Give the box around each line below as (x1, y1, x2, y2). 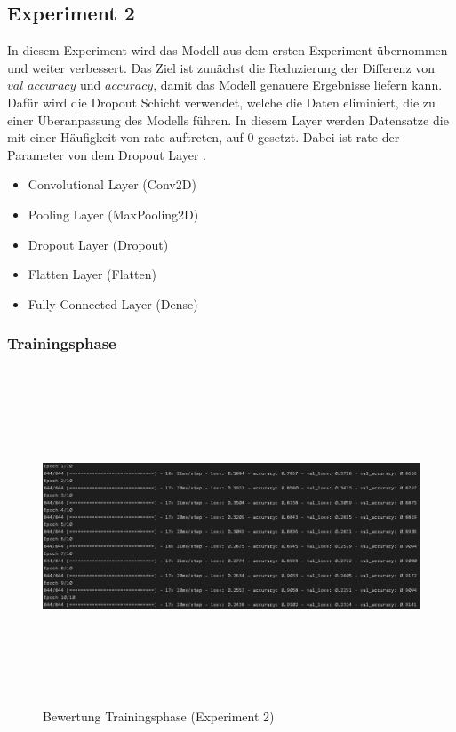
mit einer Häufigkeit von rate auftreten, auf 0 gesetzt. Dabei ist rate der (7, 128, 400, 147)
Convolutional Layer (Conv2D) (28, 175, 196, 194)
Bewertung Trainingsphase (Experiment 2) (43, 707, 275, 726)
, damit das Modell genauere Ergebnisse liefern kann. (153, 76, 443, 94)
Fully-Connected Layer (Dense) (28, 294, 198, 313)
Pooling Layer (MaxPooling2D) (28, 204, 199, 223)
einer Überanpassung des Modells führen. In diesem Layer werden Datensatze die (7, 110, 449, 129)
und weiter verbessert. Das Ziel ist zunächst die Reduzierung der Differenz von (7, 58, 436, 76)
